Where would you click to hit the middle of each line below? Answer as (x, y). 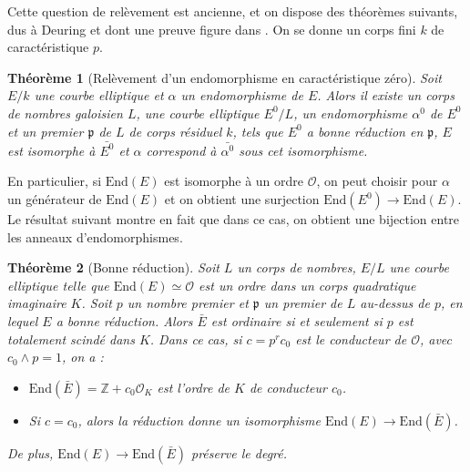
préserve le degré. (239, 452)
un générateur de (55, 199)
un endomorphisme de (242, 95)
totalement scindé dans (71, 339)
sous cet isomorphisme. (303, 150)
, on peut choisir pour (377, 181)
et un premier (46, 131)
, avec (436, 339)
